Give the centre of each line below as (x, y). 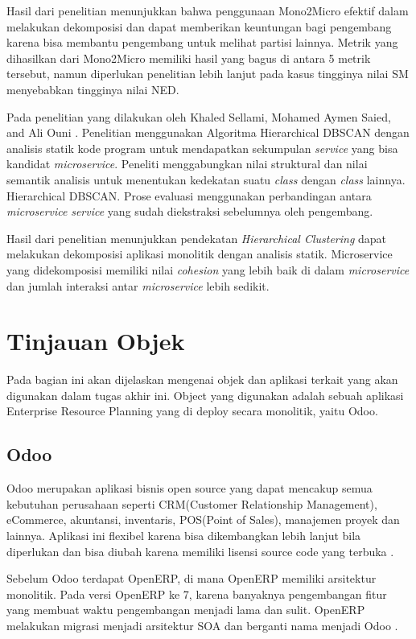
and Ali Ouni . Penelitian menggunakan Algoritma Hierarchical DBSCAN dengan (208, 132)
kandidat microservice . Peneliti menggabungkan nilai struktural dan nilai (187, 164)
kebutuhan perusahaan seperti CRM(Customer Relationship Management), (192, 503)
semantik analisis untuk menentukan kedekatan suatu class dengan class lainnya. (206, 179)
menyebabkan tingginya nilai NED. (93, 89)
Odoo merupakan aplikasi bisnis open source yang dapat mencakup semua (189, 488)
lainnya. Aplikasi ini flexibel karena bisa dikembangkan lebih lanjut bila (184, 535)
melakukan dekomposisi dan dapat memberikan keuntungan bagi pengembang (199, 26)
